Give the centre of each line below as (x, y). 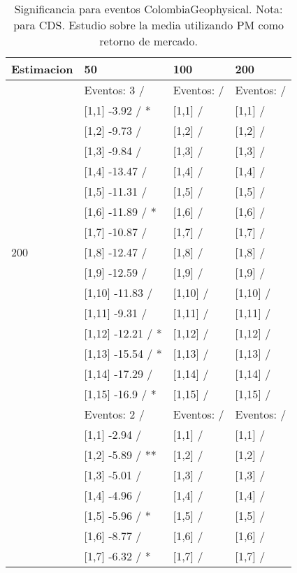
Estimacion (42, 69)
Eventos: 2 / (114, 414)
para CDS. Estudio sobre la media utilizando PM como (148, 25)
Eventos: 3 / (114, 90)
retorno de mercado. (148, 41)
